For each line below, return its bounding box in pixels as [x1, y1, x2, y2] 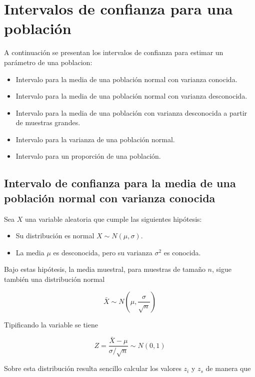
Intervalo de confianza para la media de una [4, 175, 236, 191]
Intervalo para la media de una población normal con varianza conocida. [15, 74, 237, 84]
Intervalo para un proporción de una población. [15, 151, 161, 161]
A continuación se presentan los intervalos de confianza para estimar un [4, 47, 223, 58]
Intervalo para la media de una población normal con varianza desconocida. [15, 91, 247, 101]
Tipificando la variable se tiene [4, 319, 98, 329]
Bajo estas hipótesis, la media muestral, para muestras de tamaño [4, 264, 205, 274]
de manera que [205, 363, 251, 373]
